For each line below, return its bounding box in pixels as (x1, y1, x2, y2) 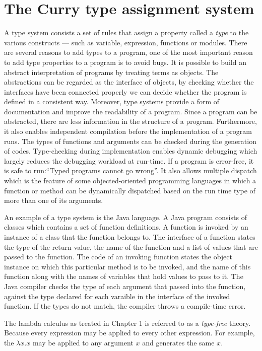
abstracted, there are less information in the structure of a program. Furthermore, (4, 116, 257, 126)
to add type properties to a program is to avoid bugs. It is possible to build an (4, 56, 246, 67)
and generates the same (142, 337, 215, 347)
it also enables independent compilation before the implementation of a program (4, 126, 252, 136)
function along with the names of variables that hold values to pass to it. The (4, 271, 243, 282)
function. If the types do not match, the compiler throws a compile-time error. (4, 301, 246, 311)
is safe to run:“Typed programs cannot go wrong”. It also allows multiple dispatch (4, 165, 257, 176)
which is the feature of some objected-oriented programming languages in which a (4, 175, 256, 186)
